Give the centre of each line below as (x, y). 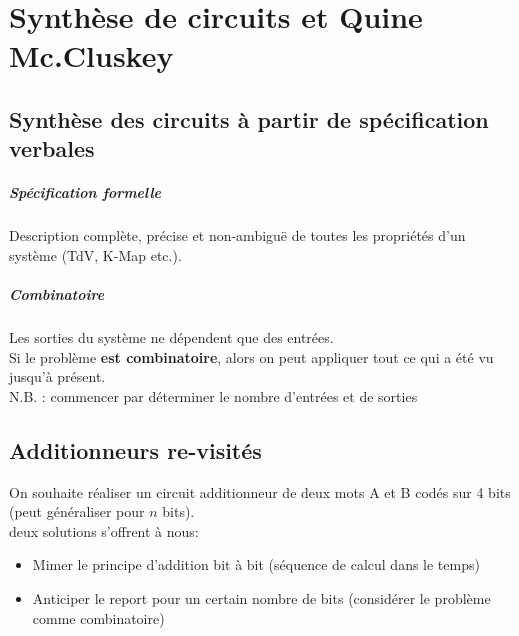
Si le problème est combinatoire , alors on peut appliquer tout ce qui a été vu (251, 356)
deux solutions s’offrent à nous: (104, 530)
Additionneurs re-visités (135, 449)
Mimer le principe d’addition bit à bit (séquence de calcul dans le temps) (256, 564)
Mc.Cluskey (91, 55)
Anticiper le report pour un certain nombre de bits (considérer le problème (261, 598)
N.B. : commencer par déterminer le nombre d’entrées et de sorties (213, 395)
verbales (52, 148)
